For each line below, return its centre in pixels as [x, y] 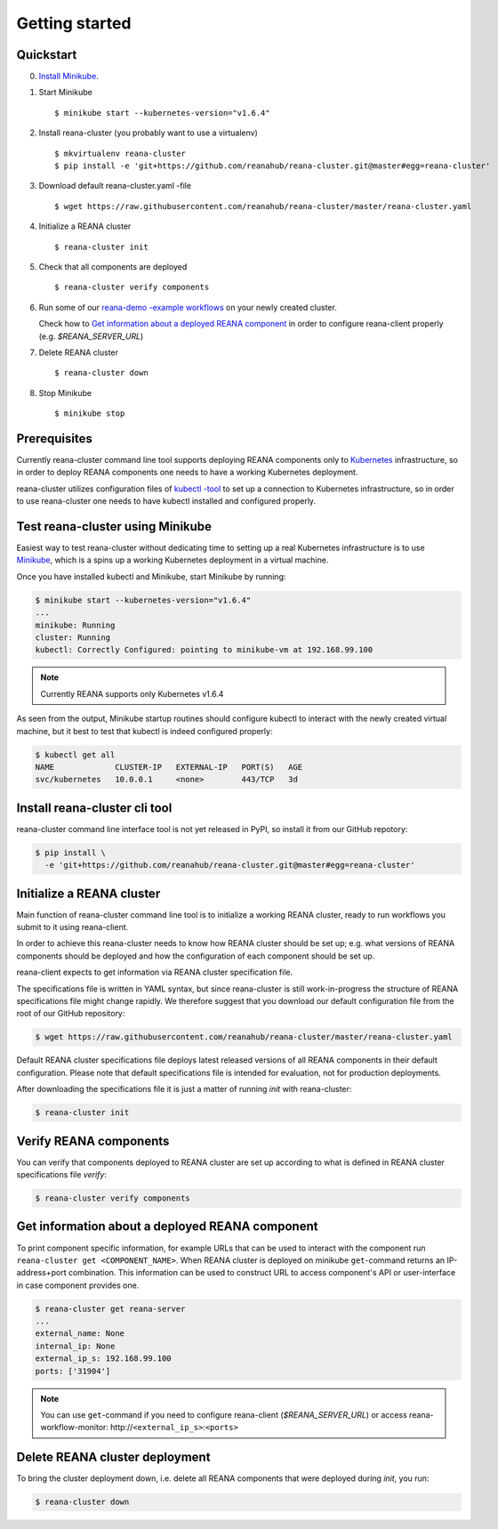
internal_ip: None [75, 1346]
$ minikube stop [90, 413]
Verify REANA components [93, 1141]
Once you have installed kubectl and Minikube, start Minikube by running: [151, 576]
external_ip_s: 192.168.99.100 [104, 1359]
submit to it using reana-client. [72, 927]
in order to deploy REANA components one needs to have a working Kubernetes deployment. [187, 473]
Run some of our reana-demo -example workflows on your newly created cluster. [188, 307]
